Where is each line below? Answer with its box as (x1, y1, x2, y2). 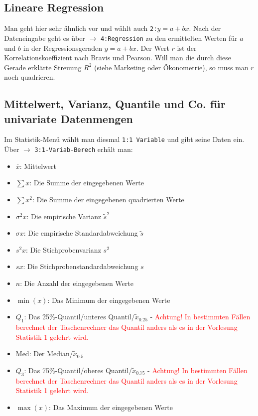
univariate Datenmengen (4, 111, 133, 126)
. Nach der (189, 23, 221, 33)
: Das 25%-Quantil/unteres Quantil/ (24, 311, 135, 322)
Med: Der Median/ (15, 348, 73, 359)
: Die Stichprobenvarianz (26, 244, 101, 255)
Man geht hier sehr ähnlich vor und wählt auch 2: (4, 23, 157, 33)
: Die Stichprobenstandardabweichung (23, 261, 138, 272)
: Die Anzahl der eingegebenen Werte (20, 277, 133, 288)
